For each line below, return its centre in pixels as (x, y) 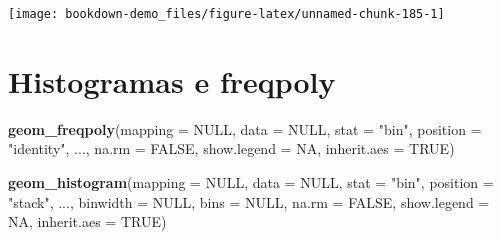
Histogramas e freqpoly (172, 80)
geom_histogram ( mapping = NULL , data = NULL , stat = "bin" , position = (251, 181)
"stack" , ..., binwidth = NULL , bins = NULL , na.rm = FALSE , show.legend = (249, 201)
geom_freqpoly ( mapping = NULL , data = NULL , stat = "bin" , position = (245, 128)
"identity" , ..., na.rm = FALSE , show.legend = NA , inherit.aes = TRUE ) (231, 148)
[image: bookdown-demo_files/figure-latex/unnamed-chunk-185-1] (226, 14)
